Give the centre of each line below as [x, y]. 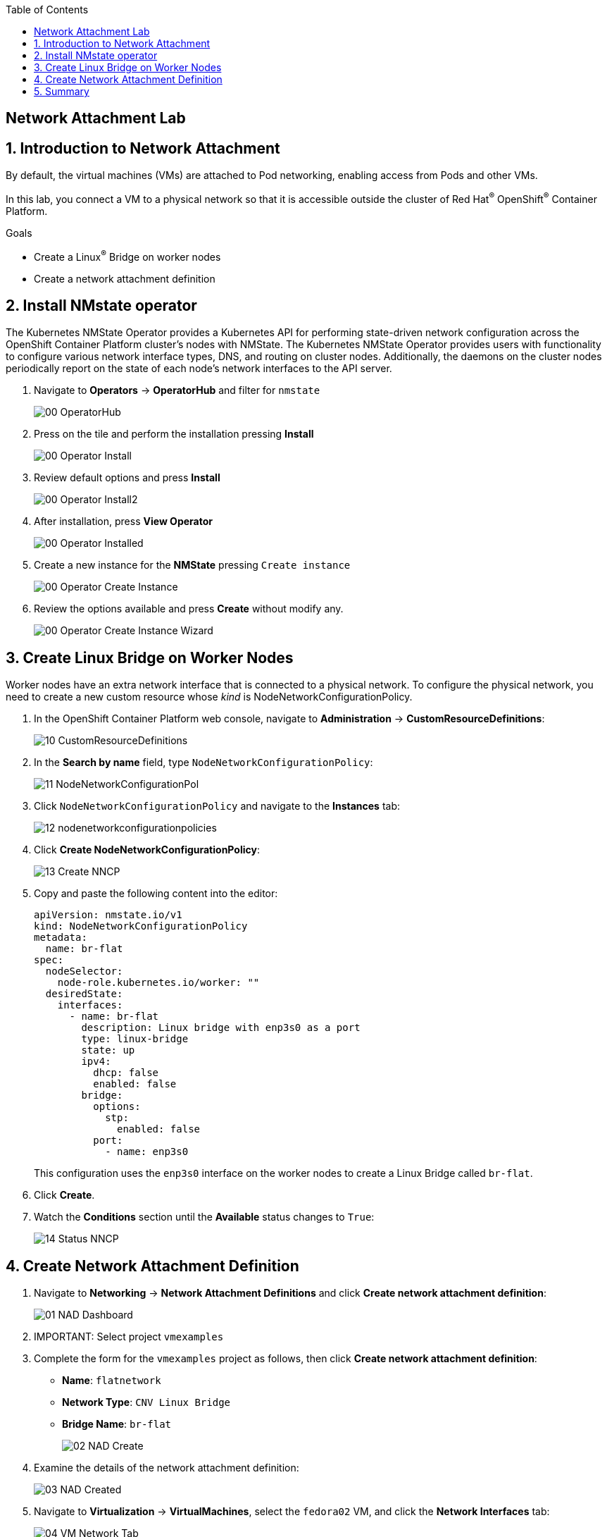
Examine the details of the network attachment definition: [167, 1468]
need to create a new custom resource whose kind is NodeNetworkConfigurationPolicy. [209, 697]
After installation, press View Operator [123, 521]
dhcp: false [126, 1073]
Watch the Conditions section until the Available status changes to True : [204, 1217]
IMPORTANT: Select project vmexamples [129, 1337]
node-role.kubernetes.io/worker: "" [158, 983]
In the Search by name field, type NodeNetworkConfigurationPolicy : [204, 763]
